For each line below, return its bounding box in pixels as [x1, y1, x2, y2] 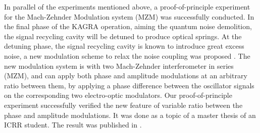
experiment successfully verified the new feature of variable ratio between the [4, 99, 243, 110]
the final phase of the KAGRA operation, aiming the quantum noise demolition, [4, 21, 252, 32]
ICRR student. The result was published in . [4, 119, 142, 130]
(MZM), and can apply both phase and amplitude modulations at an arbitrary [4, 70, 247, 81]
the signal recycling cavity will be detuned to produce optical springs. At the [4, 31, 242, 41]
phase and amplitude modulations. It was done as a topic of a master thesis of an [4, 109, 256, 120]
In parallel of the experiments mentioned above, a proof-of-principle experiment [4, 2, 250, 12]
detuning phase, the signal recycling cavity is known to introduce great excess [4, 41, 244, 51]
